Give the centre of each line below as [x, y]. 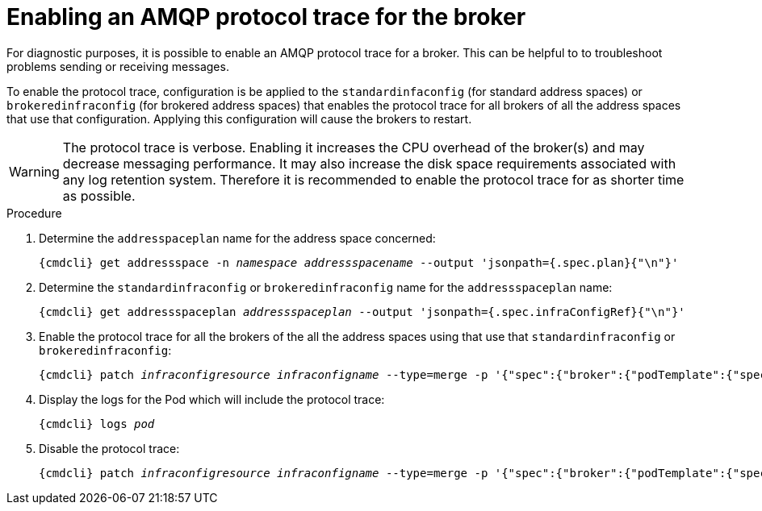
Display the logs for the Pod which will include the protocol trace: [212, 399]
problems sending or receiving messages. [118, 66]
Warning [34, 171]
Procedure [34, 213]
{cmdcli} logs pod [97, 424]
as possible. [99, 195]
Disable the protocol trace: [109, 448]
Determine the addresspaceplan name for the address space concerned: [237, 238]
